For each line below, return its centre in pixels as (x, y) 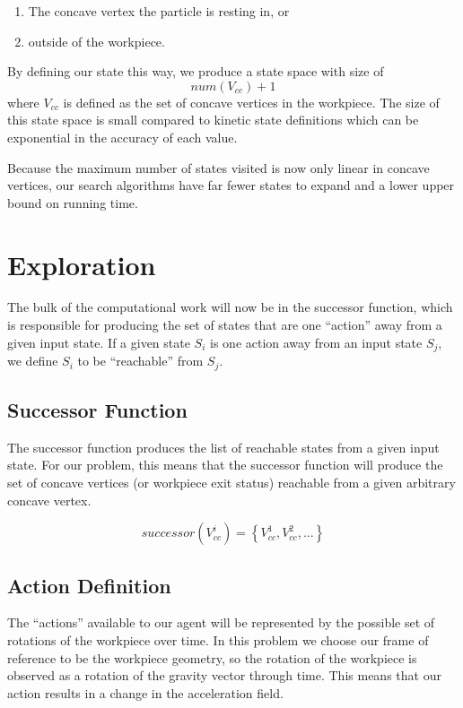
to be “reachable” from (140, 361)
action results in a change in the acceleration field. (145, 692)
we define (33, 361)
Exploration (82, 264)
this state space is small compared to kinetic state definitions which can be (213, 120)
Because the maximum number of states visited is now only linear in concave (218, 167)
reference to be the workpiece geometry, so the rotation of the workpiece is (212, 657)
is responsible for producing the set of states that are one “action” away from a (225, 325)
